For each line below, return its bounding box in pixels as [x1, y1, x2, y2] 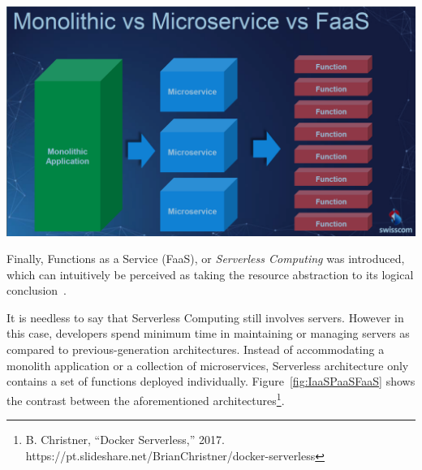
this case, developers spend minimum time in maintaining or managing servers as [6, 325, 410, 342]
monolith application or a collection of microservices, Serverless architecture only [6, 356, 409, 373]
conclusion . [6, 282, 67, 299]
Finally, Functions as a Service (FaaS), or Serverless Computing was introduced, [6, 250, 405, 267]
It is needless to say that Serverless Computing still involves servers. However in [6, 308, 404, 326]
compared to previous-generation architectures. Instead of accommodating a [6, 341, 385, 358]
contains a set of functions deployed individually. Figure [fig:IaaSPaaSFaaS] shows [6, 373, 416, 390]
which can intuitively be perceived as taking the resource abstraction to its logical [6, 265, 414, 282]
